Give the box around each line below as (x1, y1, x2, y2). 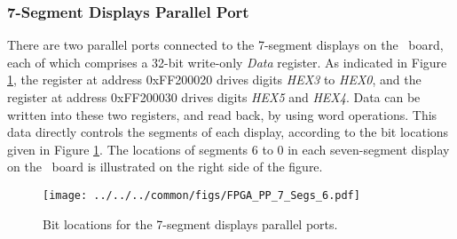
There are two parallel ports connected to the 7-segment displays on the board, (7, 36, 444, 54)
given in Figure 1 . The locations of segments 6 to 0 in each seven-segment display (7, 139, 450, 158)
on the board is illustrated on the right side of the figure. (7, 157, 323, 176)
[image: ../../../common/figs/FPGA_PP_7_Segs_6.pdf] (43, 188, 360, 202)
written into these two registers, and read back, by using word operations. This (7, 105, 437, 123)
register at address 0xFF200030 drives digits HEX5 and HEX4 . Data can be (7, 88, 421, 106)
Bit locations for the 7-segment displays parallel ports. (43, 214, 338, 233)
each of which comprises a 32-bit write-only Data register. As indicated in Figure (7, 52, 447, 71)
